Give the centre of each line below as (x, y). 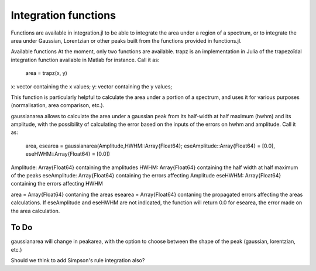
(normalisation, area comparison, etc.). (58, 105)
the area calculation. (35, 211)
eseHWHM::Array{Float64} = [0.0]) (68, 154)
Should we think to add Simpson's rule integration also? (78, 260)
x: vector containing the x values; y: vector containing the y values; (92, 86)
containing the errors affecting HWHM (57, 184)
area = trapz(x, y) (46, 73)
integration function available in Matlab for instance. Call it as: (85, 60)
